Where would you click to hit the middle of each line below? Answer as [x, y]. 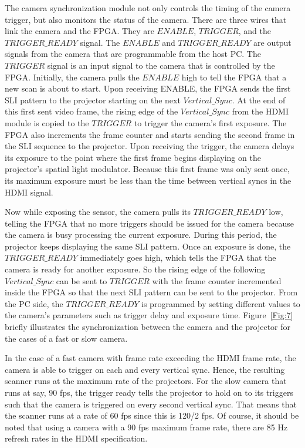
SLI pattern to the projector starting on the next [93, 100]
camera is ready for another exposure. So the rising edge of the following [135, 269]
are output [272, 42]
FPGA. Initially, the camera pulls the [72, 77]
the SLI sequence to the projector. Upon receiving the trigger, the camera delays [150, 146]
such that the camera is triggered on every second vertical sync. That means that [151, 404]
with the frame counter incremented [217, 280]
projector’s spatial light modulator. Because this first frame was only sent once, [147, 169]
